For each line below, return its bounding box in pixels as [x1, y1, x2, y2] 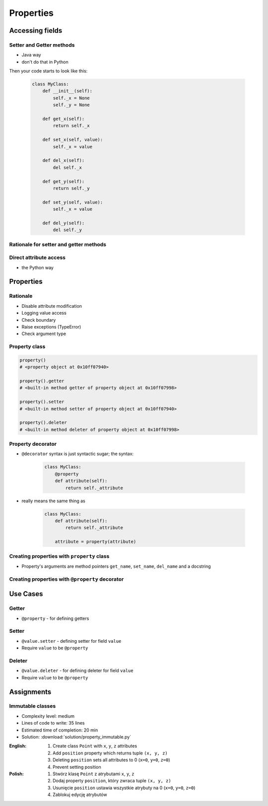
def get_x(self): [42, 116, 85, 122]
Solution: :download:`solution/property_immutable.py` [21, 734, 132, 740]
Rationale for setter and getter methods [9, 241, 107, 248]
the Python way [21, 265, 54, 270]
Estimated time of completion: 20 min [21, 727, 98, 733]
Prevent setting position [53, 764, 101, 770]
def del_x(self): [42, 158, 85, 163]
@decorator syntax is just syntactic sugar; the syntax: [21, 451, 134, 457]
